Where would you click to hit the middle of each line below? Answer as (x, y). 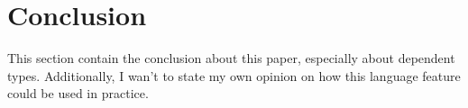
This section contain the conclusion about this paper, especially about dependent (231, 58)
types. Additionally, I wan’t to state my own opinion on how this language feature (234, 75)
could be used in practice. (78, 93)
